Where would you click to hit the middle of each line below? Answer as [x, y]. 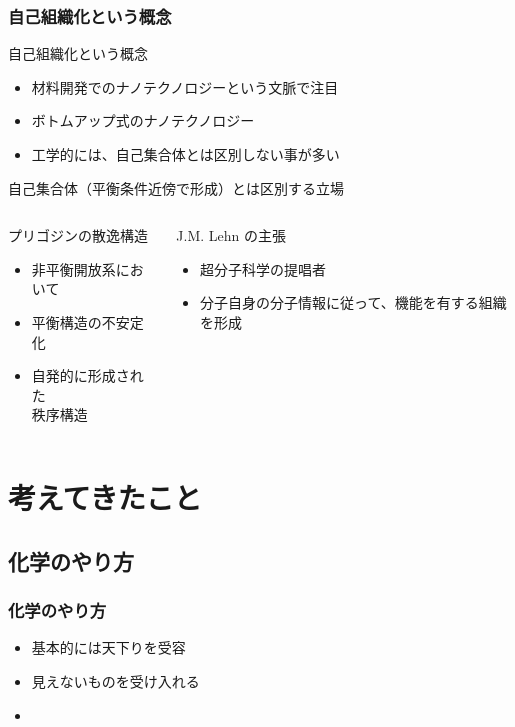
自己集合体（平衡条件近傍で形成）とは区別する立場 [176, 187]
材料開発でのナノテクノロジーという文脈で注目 [185, 86]
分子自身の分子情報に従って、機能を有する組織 [353, 302]
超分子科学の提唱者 [263, 268]
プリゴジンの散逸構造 [78, 235]
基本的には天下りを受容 [108, 647]
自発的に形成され [87, 375]
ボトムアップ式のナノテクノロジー [143, 120]
